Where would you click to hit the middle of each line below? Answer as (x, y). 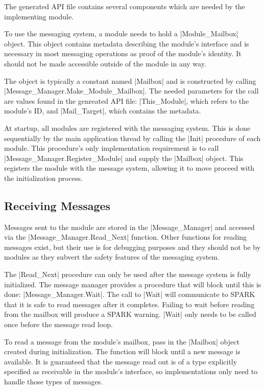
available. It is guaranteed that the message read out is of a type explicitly (121, 361)
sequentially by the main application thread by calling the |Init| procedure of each (132, 138)
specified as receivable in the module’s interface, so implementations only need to (131, 371)
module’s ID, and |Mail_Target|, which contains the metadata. (103, 111)
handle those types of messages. (54, 382)
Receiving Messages (57, 205)
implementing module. (39, 16)
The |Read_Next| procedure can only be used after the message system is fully (128, 274)
